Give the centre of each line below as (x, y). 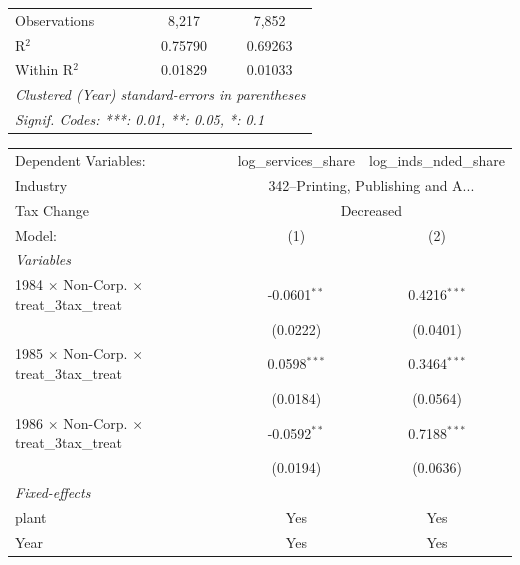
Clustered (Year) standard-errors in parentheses (160, 94)
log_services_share (296, 159)
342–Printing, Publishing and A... (371, 184)
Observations (55, 19)
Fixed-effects (53, 492)
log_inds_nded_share (437, 159)
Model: (36, 234)
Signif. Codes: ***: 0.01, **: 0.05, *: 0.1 (140, 119)
